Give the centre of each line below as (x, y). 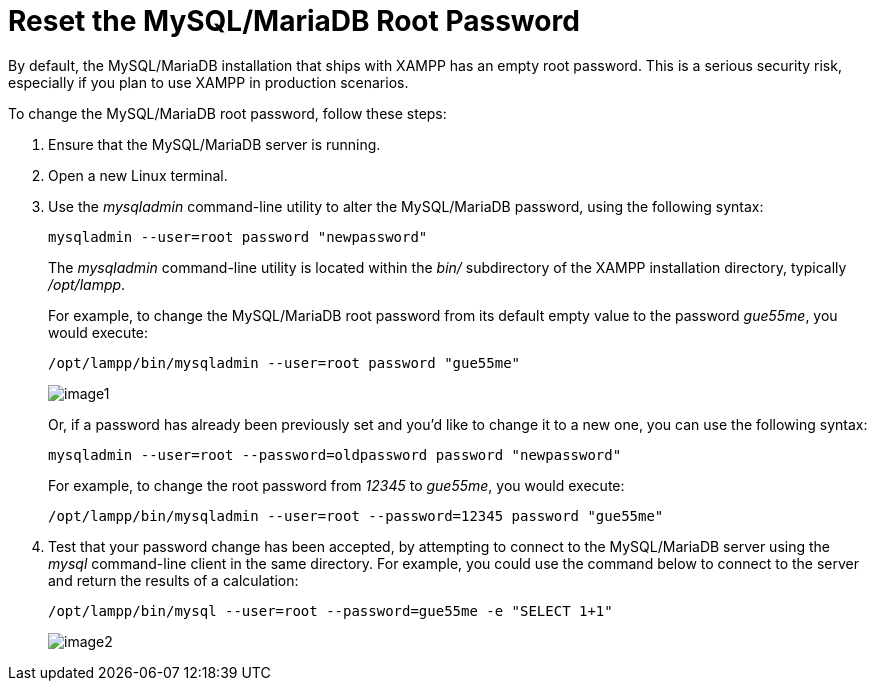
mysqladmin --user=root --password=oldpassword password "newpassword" (335, 454)
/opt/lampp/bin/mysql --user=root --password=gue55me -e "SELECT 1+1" (330, 610)
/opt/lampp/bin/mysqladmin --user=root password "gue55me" (284, 362)
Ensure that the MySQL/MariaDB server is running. (214, 144)
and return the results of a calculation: (173, 580)
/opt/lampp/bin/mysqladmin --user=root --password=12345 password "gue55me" (356, 515)
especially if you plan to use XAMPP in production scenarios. (208, 82)
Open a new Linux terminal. (138, 175)
